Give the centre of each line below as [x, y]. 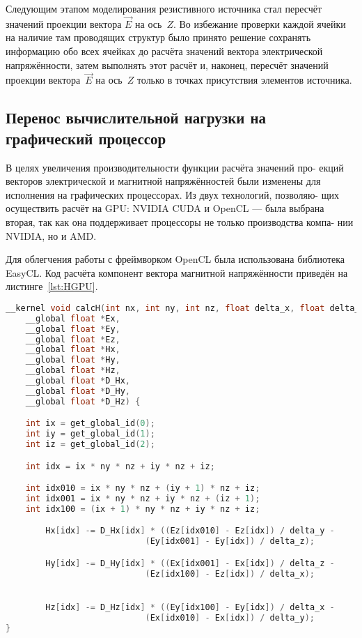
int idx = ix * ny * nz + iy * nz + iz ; [120, 466]
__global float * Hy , [73, 360]
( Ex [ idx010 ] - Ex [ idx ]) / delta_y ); [230, 617]
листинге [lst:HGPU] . [52, 286]
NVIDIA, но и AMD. [51, 235]
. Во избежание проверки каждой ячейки [259, 23]
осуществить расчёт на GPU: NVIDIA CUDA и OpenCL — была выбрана [165, 208]
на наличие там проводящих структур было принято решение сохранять [158, 37]
